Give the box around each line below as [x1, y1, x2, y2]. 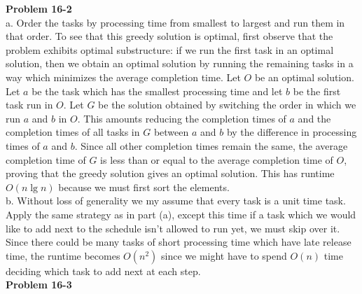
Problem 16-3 [6, 277, 72, 292]
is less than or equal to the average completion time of [100, 152, 333, 167]
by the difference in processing [226, 125, 357, 139]
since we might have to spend [161, 248, 287, 262]
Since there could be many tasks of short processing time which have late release [6, 234, 351, 249]
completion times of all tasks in [6, 125, 140, 139]
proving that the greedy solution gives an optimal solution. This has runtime [6, 166, 335, 181]
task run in [6, 97, 53, 112]
